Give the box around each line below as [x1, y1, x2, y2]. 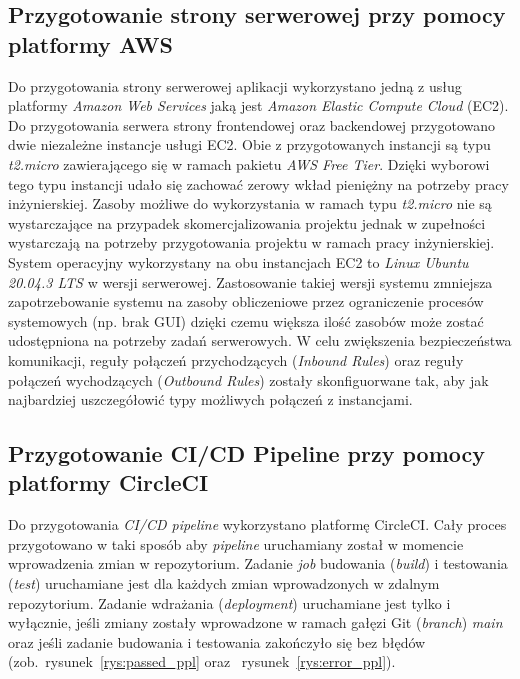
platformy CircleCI [8, 467, 209, 498]
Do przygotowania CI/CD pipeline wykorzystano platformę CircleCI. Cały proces [8, 514, 507, 535]
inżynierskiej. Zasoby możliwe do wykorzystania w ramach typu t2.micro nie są [8, 193, 492, 214]
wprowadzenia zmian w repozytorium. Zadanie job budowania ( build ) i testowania [8, 553, 508, 574]
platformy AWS [8, 28, 173, 59]
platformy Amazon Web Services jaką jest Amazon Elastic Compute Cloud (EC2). [8, 95, 509, 116]
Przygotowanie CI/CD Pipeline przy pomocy [8, 438, 486, 469]
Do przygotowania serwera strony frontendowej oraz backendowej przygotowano [8, 114, 496, 135]
